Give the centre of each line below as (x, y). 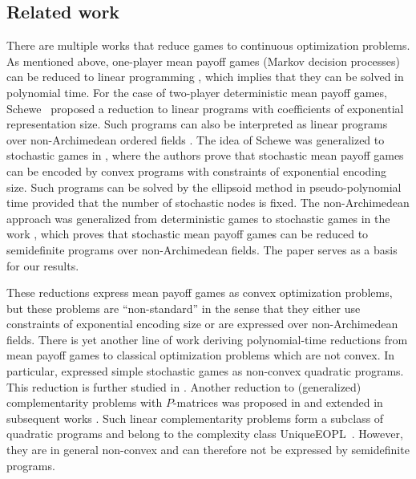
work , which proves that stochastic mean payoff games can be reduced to (188, 234)
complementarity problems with (85, 402)
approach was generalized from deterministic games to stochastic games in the (198, 218)
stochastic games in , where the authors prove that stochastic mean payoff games (205, 155)
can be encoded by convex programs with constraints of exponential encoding (197, 170)
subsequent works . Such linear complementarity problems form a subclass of (195, 418)
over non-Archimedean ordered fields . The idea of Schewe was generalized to (196, 139)
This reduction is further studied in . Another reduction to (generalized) (184, 386)
